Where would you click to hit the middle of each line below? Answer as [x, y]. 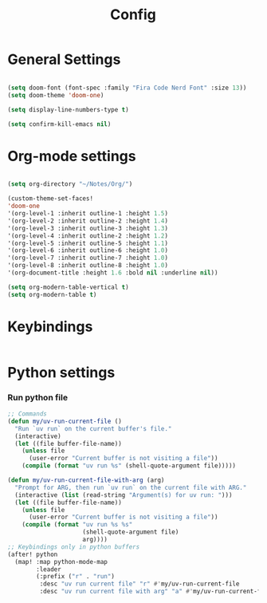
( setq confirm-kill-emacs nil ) [59, 124]
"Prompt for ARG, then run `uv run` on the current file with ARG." [131, 487]
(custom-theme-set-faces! [50, 199]
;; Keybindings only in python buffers [74, 547]
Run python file [38, 397]
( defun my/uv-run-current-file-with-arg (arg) [86, 480]
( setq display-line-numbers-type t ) [68, 109]
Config [133, 15]
